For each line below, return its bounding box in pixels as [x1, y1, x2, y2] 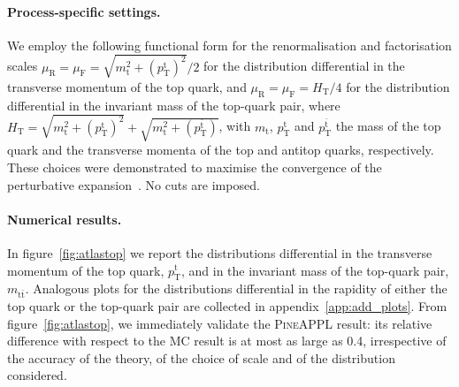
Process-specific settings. [7, 2, 161, 20]
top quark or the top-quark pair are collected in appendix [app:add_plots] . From [7, 297, 448, 315]
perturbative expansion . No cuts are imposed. [7, 175, 260, 193]
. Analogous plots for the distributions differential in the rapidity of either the [25, 279, 448, 298]
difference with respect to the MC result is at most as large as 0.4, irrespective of [7, 331, 447, 350]
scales [7, 57, 38, 75]
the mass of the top [335, 117, 441, 135]
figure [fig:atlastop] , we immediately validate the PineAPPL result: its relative [7, 314, 432, 332]
